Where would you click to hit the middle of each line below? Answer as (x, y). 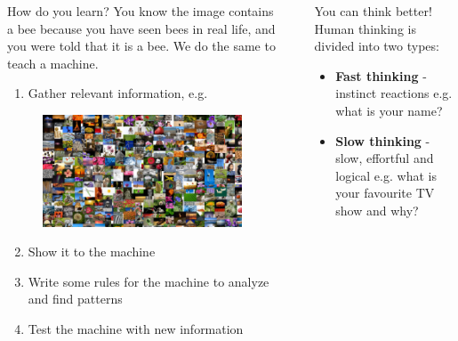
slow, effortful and (385, 158)
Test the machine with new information (136, 329)
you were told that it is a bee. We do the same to (141, 46)
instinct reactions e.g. (394, 93)
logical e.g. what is (386, 175)
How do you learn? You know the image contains (141, 11)
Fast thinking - (381, 75)
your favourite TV (385, 193)
